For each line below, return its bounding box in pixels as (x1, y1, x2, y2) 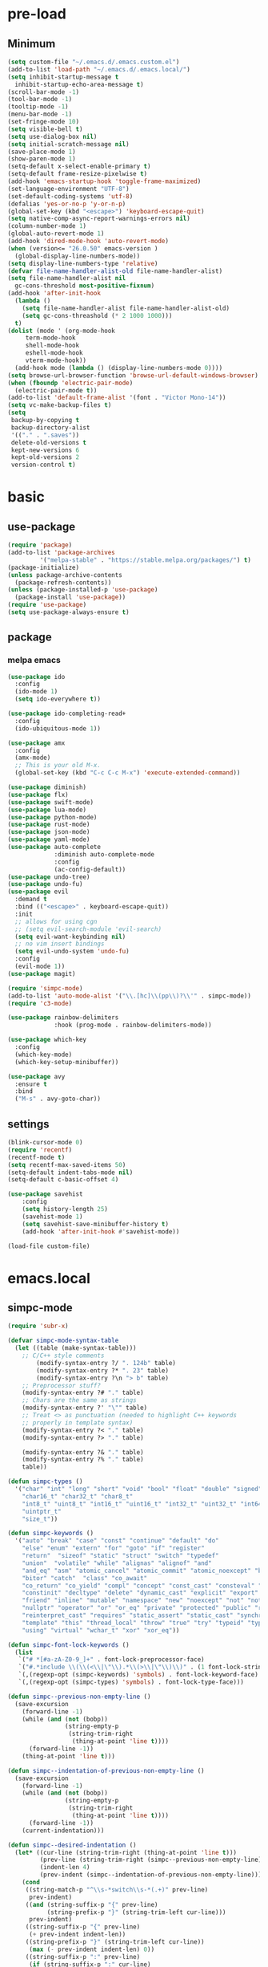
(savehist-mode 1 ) (22, 1213, 83, 1221)
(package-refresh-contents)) (14, 579, 112, 587)
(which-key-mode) (14, 1051, 73, 1059)
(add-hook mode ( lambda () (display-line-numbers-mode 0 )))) (14, 364, 223, 372)
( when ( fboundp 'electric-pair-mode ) (7, 379, 134, 387)
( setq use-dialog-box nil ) (7, 132, 98, 140)
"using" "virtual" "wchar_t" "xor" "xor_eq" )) (22, 1626, 180, 1634)
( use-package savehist (7, 1190, 83, 1198)
